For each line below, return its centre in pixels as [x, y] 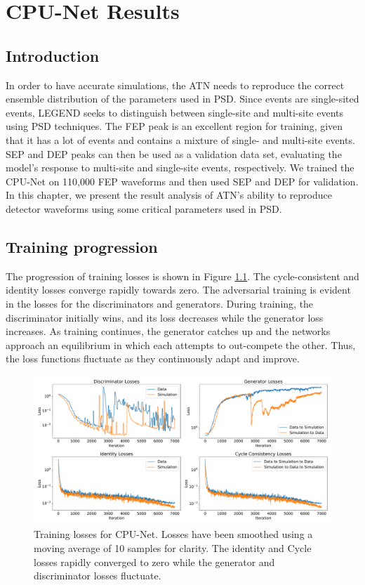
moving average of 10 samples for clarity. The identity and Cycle [173, 548]
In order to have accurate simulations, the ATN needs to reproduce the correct [175, 85]
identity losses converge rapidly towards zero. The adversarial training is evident [178, 290]
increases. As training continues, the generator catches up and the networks [168, 331]
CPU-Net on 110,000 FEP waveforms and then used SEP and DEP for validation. [182, 181]
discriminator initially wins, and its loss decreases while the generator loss [165, 317]
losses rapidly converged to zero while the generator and [154, 561]
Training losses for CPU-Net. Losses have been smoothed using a [173, 534]
